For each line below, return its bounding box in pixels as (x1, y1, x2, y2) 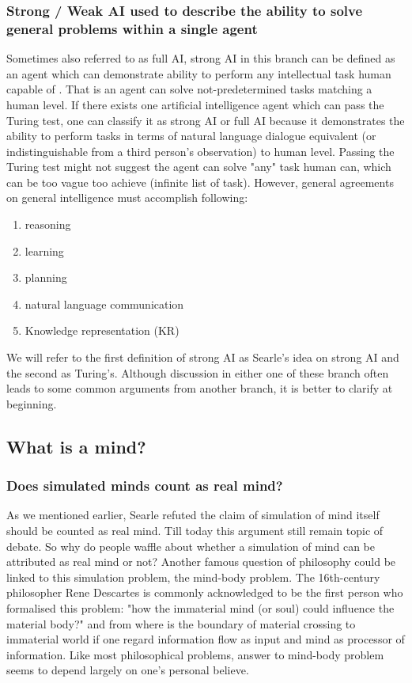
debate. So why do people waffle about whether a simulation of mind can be (6, 537, 376, 554)
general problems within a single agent (6, 18, 258, 38)
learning (25, 242, 64, 259)
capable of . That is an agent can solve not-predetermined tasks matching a (6, 81, 372, 97)
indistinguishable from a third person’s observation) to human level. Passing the (6, 142, 395, 159)
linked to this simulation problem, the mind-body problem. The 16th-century (6, 568, 380, 585)
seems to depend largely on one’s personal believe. (6, 662, 249, 678)
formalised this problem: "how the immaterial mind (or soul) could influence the (6, 599, 395, 616)
